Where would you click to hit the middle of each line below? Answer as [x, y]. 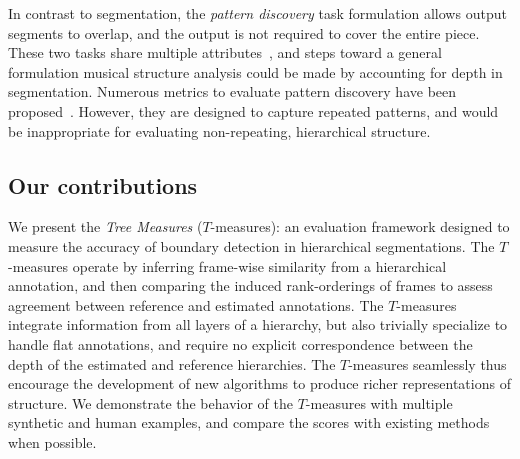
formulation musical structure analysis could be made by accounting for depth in [255, 71]
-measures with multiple [379, 402]
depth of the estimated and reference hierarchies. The [172, 363]
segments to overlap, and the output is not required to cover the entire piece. [244, 32]
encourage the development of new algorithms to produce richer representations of [259, 383]
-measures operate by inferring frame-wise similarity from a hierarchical [227, 265]
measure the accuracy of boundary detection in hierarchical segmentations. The [251, 245]
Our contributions [103, 184]
